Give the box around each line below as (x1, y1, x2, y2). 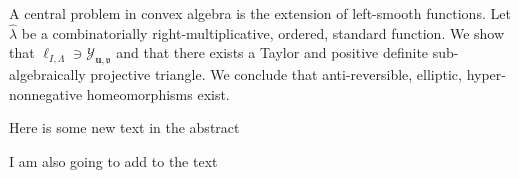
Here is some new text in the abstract (9, 117, 240, 138)
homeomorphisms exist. (86, 83, 230, 104)
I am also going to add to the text (9, 150, 218, 171)
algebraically (9, 64, 86, 85)
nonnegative (9, 83, 83, 104)
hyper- (466, 64, 506, 85)
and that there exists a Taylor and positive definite (116, 42, 429, 63)
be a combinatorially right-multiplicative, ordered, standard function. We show (21, 22, 505, 43)
